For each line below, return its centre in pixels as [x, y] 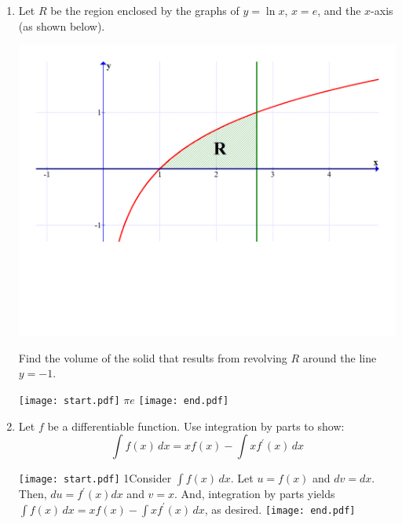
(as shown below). [62, 25]
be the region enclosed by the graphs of [145, 10]
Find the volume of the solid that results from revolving [153, 357]
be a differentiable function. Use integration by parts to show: [196, 426]
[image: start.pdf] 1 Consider [95, 478]
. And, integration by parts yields [255, 494]
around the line [340, 357]
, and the [339, 10]
